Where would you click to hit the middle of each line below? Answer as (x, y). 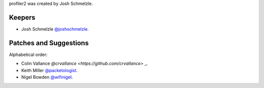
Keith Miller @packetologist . (49, 70)
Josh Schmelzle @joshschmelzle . (55, 29)
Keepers (22, 17)
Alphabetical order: (28, 54)
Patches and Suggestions (49, 43)
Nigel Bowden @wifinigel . (47, 77)
